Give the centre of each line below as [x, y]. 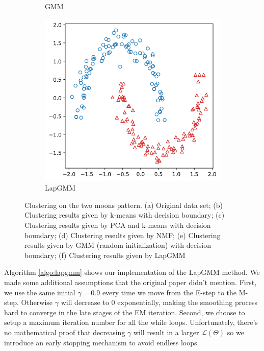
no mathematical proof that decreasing [65, 332]
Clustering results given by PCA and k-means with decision [118, 225]
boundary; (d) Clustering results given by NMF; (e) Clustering [123, 235]
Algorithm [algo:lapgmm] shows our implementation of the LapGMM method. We [132, 272]
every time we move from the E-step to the [169, 292]
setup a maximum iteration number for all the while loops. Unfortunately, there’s [131, 322]
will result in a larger [166, 332]
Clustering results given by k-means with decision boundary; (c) [125, 215]
